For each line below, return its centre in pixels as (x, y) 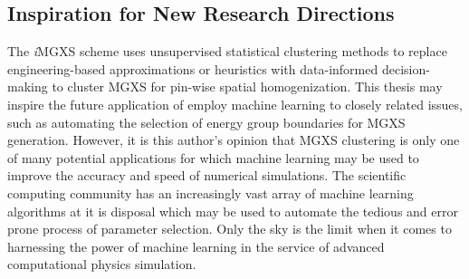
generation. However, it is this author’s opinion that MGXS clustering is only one (234, 140)
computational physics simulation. (102, 264)
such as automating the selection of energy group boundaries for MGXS (206, 122)
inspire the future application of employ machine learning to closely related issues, (235, 104)
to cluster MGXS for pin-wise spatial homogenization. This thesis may (247, 87)
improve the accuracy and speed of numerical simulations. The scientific (207, 175)
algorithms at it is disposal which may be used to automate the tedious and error (233, 211)
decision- (406, 68)
